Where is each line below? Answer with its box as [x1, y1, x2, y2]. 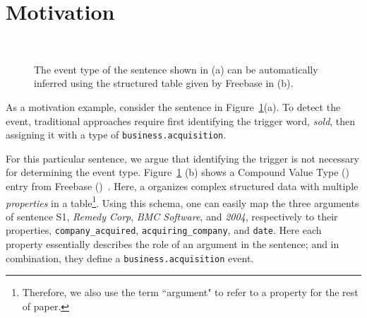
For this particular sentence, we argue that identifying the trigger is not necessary [6, 151, 359, 165]
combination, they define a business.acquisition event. [6, 250, 254, 265]
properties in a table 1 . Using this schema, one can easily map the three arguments [6, 193, 359, 210]
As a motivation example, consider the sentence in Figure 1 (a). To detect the [6, 99, 341, 114]
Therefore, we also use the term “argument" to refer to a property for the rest [22, 285, 359, 300]
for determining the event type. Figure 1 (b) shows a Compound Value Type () [6, 165, 349, 179]
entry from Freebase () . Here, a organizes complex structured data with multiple [6, 178, 359, 193]
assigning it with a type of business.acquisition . [6, 127, 227, 142]
